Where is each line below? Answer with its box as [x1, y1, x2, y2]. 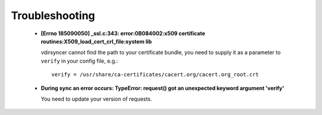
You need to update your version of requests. [41, 95, 152, 102]
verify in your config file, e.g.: [41, 57, 119, 64]
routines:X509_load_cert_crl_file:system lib [41, 38, 152, 45]
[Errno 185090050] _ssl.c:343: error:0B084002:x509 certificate [41, 30, 206, 37]
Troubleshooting [11, 9, 95, 22]
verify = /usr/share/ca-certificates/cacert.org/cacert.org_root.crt [51, 72, 259, 78]
